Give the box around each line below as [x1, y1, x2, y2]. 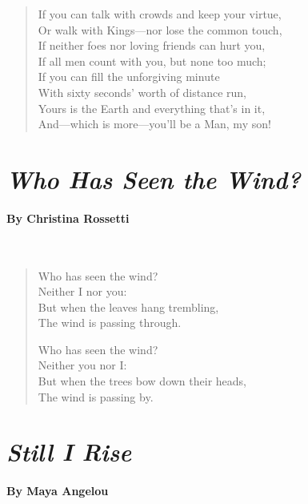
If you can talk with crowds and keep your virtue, [38, 6, 282, 22]
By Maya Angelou [6, 482, 109, 499]
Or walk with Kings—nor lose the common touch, [38, 21, 282, 38]
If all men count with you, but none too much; [38, 52, 266, 69]
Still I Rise [6, 435, 132, 469]
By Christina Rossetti [6, 209, 130, 226]
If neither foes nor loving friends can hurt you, [38, 37, 266, 54]
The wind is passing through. [38, 314, 182, 331]
